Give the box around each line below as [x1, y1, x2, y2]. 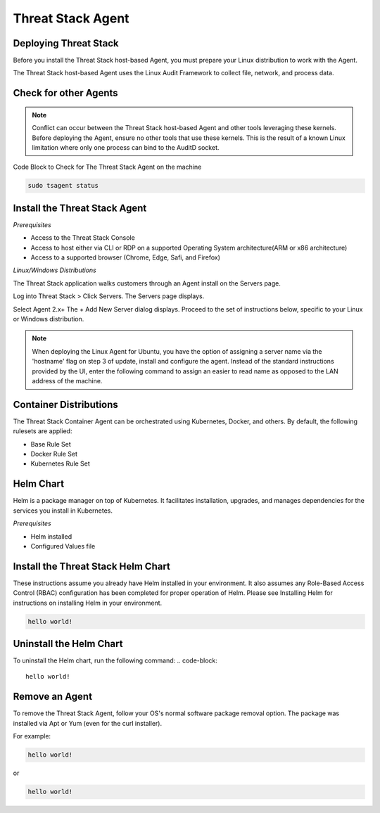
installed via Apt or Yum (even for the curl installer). [13, 719, 162, 727]
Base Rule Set [30, 440, 72, 448]
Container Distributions [13, 398, 119, 411]
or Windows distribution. [13, 315, 84, 324]
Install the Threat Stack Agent [13, 202, 147, 214]
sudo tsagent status [27, 181, 99, 190]
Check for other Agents [13, 87, 119, 99]
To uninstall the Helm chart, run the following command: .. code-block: [13, 656, 218, 665]
